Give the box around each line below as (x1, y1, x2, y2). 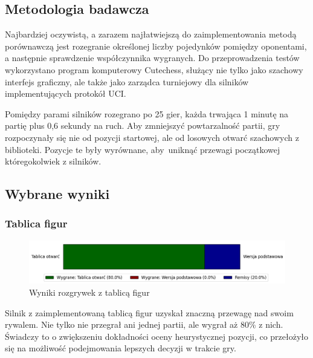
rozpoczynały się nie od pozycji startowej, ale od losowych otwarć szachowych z (5, 131, 299, 143)
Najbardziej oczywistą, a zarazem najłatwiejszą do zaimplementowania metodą (5, 28, 297, 41)
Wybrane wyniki (5, 184, 110, 203)
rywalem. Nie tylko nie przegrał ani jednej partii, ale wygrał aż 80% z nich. (5, 318, 283, 331)
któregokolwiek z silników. (5, 155, 102, 168)
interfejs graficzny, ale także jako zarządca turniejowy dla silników (5, 75, 249, 88)
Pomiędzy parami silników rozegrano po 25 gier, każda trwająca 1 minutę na (5, 107, 289, 120)
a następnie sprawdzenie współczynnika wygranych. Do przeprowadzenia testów (5, 51, 300, 64)
